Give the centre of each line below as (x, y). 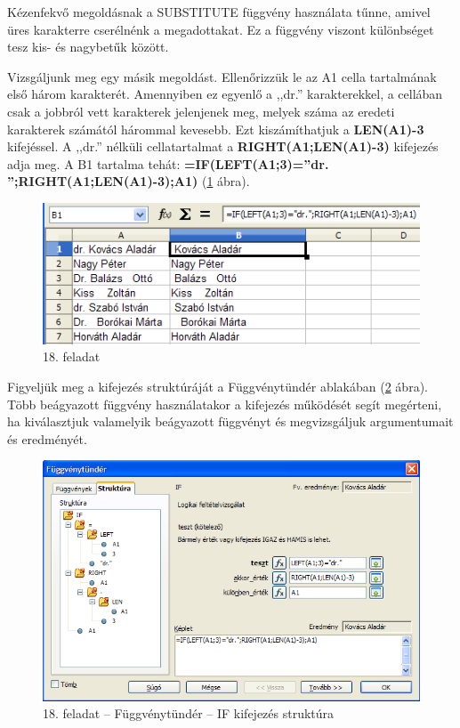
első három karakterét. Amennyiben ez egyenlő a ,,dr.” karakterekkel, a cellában (225, 94)
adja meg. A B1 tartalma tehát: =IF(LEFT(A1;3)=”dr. (168, 163)
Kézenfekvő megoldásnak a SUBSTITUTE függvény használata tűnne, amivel (219, 12)
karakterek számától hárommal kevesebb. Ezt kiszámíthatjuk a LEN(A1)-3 (216, 129)
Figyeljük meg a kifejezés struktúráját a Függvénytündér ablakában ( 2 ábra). (218, 386)
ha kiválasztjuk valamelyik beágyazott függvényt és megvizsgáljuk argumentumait (230, 421)
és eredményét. (47, 438)
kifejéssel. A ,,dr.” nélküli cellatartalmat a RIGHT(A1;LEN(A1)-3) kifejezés (223, 146)
